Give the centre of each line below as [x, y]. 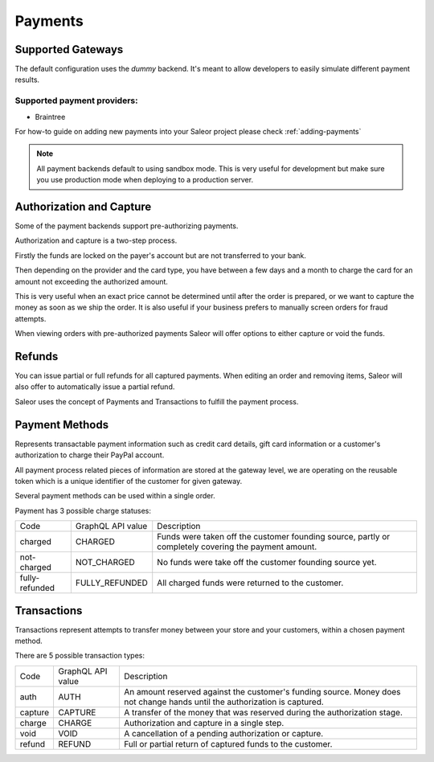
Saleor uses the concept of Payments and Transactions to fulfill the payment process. [157, 401]
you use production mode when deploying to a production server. [145, 180]
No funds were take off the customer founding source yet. [267, 563]
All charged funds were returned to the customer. [250, 583]
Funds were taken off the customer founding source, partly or [274, 537]
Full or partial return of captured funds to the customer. [228, 744]
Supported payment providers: [76, 100]
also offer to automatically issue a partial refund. [95, 387]
